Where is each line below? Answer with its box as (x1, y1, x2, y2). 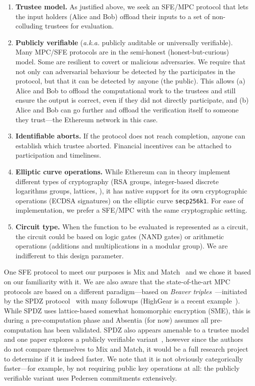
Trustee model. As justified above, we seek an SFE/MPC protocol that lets (15, 1, 249, 11)
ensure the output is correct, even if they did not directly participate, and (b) (15, 95, 249, 105)
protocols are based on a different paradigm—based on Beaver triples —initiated (4, 286, 247, 296)
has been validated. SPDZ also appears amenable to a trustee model (44, 324, 249, 334)
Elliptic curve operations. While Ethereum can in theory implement (15, 166, 230, 176)
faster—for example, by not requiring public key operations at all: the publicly (4, 363, 240, 373)
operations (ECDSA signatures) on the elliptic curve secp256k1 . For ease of (15, 195, 244, 205)
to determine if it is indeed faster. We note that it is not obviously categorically (4, 353, 243, 363)
